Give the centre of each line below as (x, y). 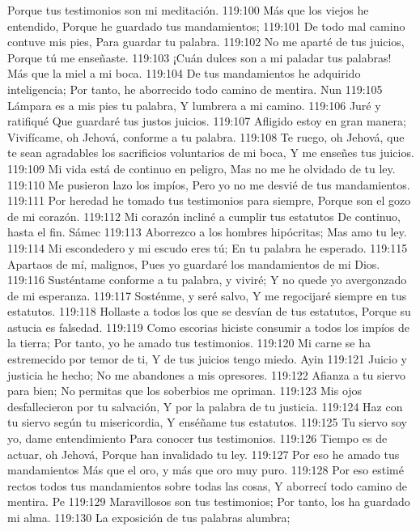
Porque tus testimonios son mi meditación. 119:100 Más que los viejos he (188, 10)
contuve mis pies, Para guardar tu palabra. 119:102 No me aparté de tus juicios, (206, 42)
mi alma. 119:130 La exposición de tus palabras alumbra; (149, 517)
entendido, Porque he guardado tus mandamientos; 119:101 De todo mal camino (206, 25)
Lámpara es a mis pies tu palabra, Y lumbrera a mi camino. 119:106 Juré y (194, 105)
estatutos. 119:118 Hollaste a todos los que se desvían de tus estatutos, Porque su (209, 311)
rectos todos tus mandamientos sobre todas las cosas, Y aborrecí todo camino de (207, 485)
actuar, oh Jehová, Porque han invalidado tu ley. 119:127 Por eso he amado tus (204, 454)
